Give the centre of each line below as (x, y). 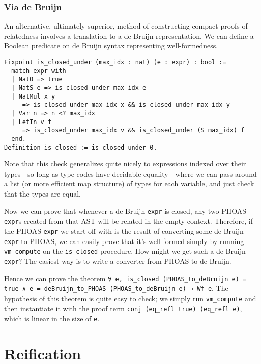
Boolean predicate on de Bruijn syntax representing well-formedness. (111, 46)
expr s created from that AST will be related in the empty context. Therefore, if (128, 221)
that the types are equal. (43, 193)
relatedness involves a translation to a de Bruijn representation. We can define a (129, 35)
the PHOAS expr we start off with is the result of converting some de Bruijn (124, 230)
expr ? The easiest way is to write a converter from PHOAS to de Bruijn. (118, 261)
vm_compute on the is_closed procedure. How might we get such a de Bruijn (125, 251)
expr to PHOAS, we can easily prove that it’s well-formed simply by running (124, 241)
